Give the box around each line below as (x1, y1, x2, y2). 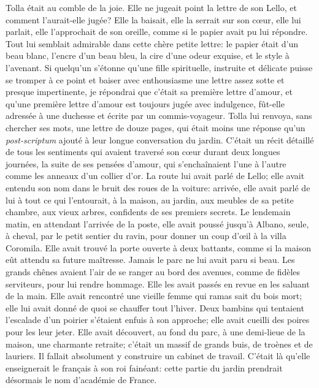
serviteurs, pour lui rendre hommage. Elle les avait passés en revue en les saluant (6, 277, 310, 290)
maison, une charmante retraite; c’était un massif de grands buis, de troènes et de (6, 337, 313, 350)
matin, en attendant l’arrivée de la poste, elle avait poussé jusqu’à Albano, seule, (6, 217, 309, 230)
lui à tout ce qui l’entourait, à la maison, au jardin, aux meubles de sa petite (6, 193, 294, 206)
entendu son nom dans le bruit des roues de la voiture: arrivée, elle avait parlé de (6, 181, 310, 194)
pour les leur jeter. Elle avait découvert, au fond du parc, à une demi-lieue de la (6, 325, 306, 338)
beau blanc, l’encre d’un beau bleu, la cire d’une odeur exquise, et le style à (6, 49, 290, 62)
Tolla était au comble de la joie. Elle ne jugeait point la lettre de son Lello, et (6, 1, 297, 13)
